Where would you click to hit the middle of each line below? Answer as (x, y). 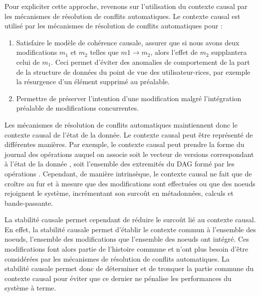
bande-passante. (29, 203)
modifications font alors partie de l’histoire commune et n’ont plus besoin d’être (127, 249)
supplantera (229, 52)
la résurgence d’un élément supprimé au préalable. (93, 81)
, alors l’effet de (174, 52)
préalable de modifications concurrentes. (78, 108)
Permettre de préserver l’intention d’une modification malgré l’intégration (129, 98)
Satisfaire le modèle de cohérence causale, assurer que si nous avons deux (128, 42)
